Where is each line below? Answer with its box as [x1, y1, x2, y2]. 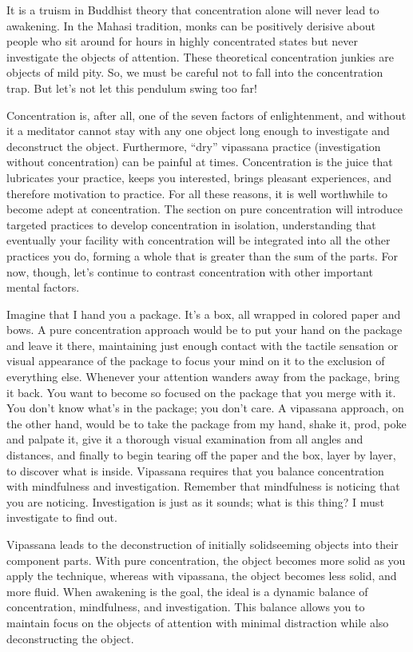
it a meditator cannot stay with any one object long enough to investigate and [6, 122, 390, 139]
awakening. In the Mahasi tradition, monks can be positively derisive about [6, 17, 376, 34]
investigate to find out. [6, 509, 117, 526]
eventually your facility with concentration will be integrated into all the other [6, 232, 391, 248]
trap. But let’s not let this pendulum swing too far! [6, 79, 257, 96]
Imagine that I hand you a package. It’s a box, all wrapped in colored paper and [6, 305, 401, 322]
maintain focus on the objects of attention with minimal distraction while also [6, 614, 389, 630]
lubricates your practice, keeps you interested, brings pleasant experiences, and [6, 169, 392, 185]
